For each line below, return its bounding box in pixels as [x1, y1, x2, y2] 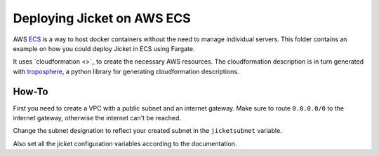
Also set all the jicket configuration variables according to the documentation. [13, 139, 237, 148]
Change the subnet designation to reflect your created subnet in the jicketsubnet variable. [13, 127, 282, 135]
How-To [13, 85, 48, 97]
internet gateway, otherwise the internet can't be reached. [13, 114, 182, 122]
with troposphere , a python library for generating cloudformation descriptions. [13, 67, 239, 76]
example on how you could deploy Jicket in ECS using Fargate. [13, 44, 195, 52]
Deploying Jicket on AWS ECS [13, 10, 191, 26]
